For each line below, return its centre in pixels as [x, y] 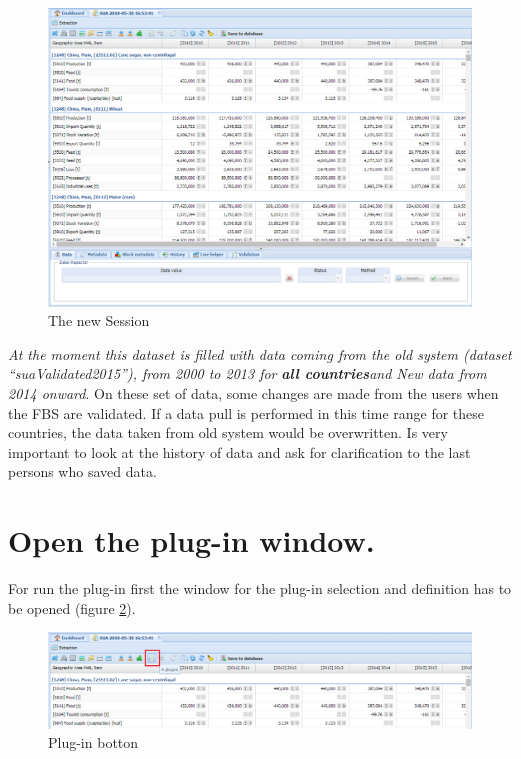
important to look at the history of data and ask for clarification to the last [239, 451]
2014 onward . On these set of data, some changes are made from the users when [253, 392]
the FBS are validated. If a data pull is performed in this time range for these [246, 412]
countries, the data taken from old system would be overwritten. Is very [228, 432]
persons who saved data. [82, 471]
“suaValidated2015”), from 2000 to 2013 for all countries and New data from [247, 373]
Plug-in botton [93, 742]
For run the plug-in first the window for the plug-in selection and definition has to [260, 588]
